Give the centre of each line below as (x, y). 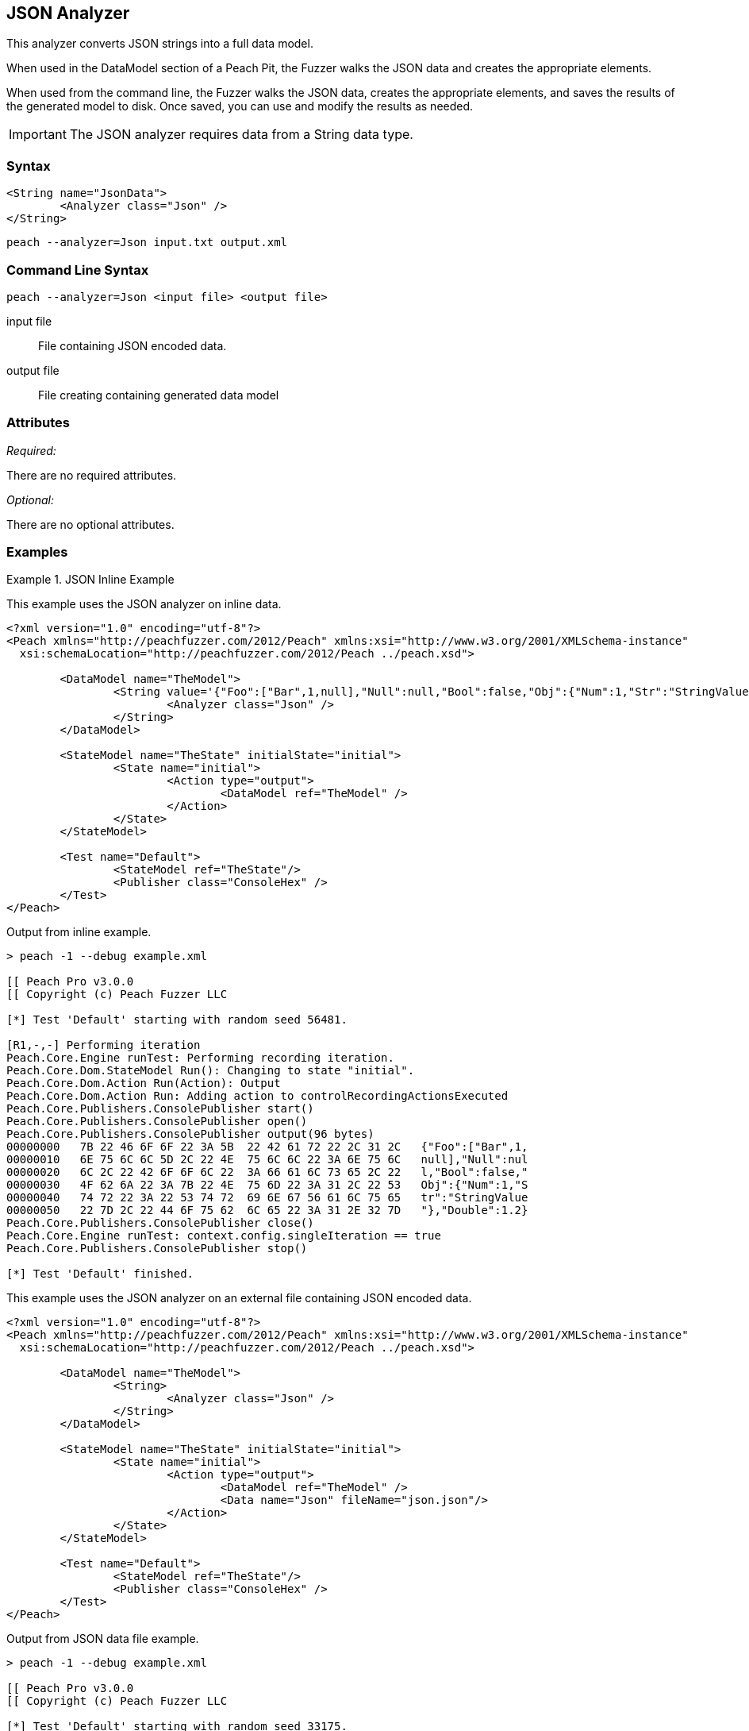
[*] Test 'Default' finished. (100, 1274)
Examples (37, 552)
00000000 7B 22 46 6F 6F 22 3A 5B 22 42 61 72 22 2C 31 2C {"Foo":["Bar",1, (267, 1147)
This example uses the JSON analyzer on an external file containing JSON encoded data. (239, 1298)
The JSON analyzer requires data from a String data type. (241, 135)
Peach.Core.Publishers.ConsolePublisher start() (160, 1109)
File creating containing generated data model (159, 395)
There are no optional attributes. (90, 524)
